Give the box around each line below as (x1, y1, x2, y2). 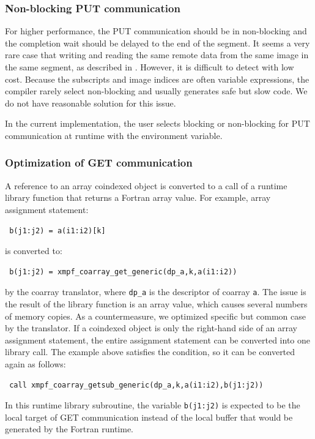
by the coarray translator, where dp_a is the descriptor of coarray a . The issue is (5, 285, 306, 298)
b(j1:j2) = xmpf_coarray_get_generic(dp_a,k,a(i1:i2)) (9, 267, 237, 276)
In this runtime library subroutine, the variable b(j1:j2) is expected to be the (5, 399, 300, 411)
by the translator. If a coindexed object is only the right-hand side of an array (5, 321, 298, 334)
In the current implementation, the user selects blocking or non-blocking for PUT (5, 117, 310, 130)
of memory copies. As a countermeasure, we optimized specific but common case (5, 309, 306, 322)
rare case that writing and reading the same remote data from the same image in (5, 48, 309, 61)
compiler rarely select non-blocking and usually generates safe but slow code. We (5, 84, 308, 97)
